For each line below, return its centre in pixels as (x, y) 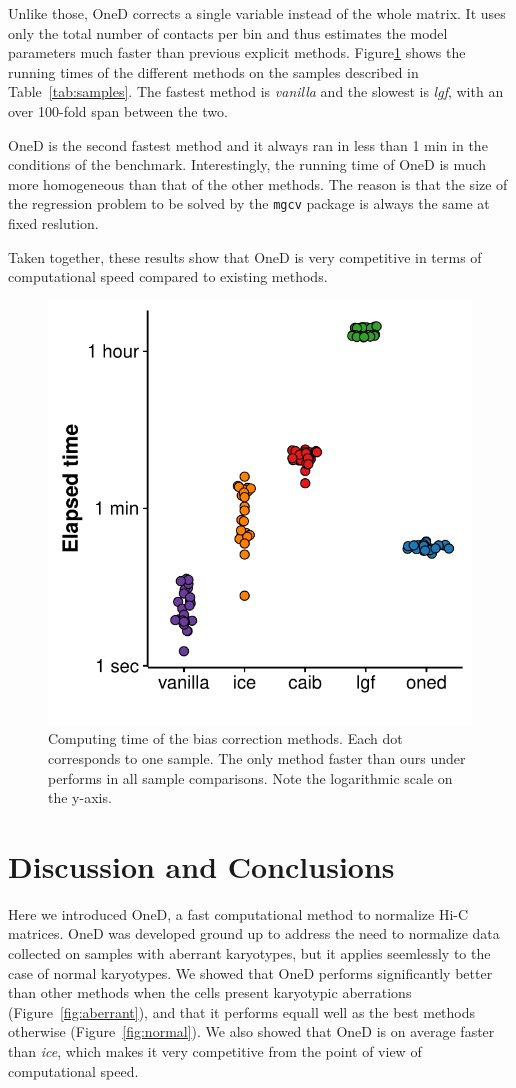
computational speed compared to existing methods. (168, 276)
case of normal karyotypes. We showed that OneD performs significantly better (250, 972)
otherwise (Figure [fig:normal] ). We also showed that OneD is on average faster (251, 1031)
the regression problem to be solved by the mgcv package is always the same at (249, 203)
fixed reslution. (53, 223)
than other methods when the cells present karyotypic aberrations (210, 992)
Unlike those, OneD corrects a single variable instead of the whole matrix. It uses (257, 13)
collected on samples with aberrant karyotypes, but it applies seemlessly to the (249, 953)
